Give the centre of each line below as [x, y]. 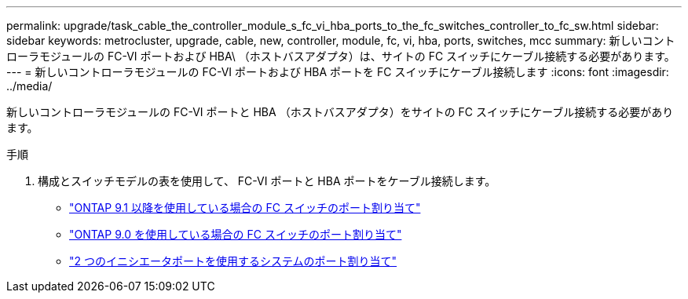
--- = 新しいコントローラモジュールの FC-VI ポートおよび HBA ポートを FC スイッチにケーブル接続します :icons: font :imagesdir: [338, 72]
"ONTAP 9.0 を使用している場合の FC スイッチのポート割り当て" [236, 234]
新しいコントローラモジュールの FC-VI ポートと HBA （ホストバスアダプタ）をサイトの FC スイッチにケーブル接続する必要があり [340, 112]
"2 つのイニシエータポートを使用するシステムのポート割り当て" [233, 261]
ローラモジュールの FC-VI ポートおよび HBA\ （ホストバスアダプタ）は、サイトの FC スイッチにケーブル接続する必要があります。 [341, 56]
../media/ [29, 86]
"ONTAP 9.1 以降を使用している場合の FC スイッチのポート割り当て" [245, 208]
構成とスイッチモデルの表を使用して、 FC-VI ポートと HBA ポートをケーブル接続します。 [267, 181]
